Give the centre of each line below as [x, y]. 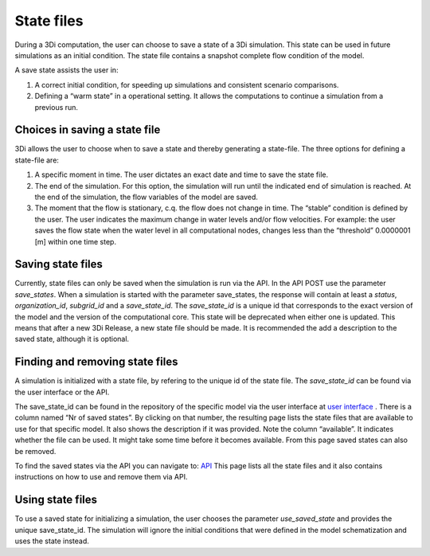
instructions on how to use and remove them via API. [101, 477]
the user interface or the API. [62, 392]
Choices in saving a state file [88, 130]
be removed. [35, 451]
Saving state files [59, 264]
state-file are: [37, 160]
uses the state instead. [52, 541]
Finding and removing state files [96, 362]
